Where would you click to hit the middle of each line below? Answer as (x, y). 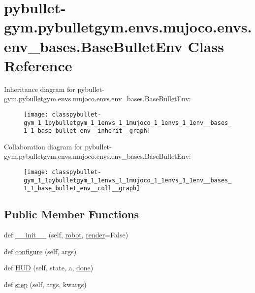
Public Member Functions (71, 214)
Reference (38, 65)
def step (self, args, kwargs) (45, 284)
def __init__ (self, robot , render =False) (66, 235)
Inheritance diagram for (40, 89)
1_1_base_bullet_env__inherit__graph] (87, 131)
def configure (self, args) (40, 251)
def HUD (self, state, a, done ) (49, 268)
